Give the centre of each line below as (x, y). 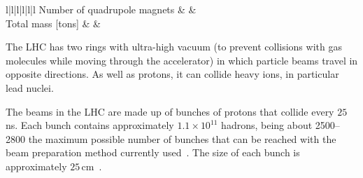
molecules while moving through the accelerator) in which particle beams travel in (182, 60)
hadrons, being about (267, 125)
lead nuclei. (30, 87)
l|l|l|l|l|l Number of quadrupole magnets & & (101, 9)
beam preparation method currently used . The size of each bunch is (153, 152)
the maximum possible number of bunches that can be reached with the (182, 138)
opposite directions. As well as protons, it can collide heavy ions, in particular (172, 74)
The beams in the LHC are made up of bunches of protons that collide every (170, 111)
